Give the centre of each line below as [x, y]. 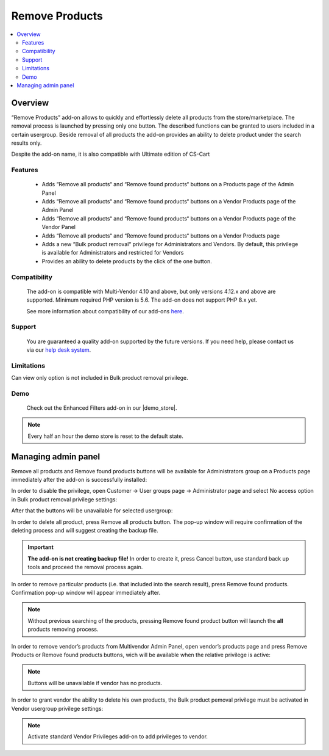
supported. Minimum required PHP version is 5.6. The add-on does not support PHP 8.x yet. [142, 300]
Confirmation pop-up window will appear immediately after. [86, 592]
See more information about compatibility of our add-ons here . [105, 311]
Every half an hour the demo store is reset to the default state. [106, 436]
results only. [27, 143]
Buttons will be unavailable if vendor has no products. [95, 683]
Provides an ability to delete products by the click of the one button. [127, 261]
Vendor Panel [59, 227]
